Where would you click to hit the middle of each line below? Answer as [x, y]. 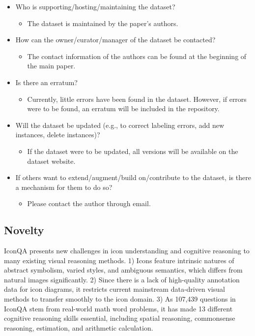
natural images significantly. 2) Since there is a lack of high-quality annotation [122, 279]
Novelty [24, 230]
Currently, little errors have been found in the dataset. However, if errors [137, 99]
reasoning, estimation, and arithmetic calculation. [79, 327]
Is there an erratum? [46, 82]
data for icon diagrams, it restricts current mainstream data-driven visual [114, 289]
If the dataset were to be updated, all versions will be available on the [133, 151]
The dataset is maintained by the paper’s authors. [103, 23]
